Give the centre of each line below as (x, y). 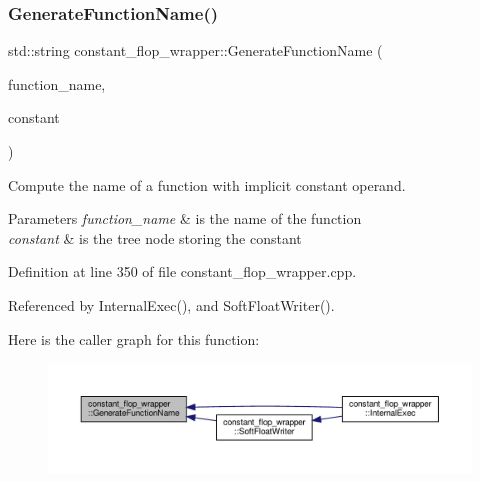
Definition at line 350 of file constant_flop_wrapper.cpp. (182, 271)
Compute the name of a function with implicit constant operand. (207, 184)
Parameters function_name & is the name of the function (185, 218)
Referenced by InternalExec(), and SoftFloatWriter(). (171, 304)
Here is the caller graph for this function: (134, 338)
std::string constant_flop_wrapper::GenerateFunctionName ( (195, 50)
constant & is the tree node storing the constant (155, 237)
